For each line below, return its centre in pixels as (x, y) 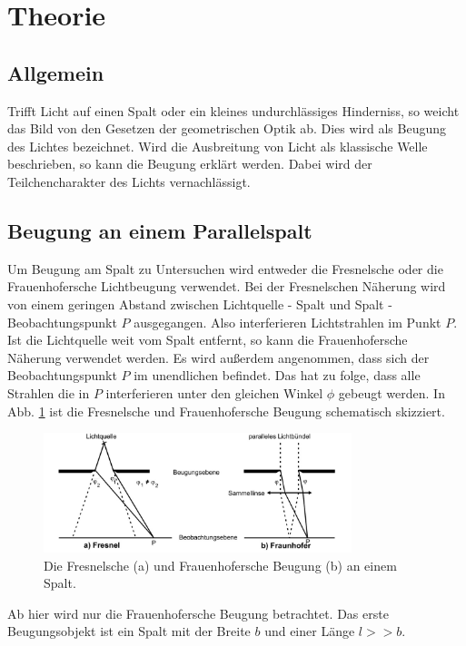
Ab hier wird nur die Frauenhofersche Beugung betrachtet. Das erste (198, 613)
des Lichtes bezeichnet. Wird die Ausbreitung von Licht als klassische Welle (218, 146)
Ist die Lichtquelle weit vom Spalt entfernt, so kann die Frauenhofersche (208, 340)
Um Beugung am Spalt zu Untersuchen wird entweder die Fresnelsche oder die (225, 268)
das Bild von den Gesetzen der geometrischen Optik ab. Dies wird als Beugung (227, 128)
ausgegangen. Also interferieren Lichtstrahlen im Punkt (288, 322)
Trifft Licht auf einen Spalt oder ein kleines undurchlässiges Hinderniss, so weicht (233, 110)
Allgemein (56, 72)
